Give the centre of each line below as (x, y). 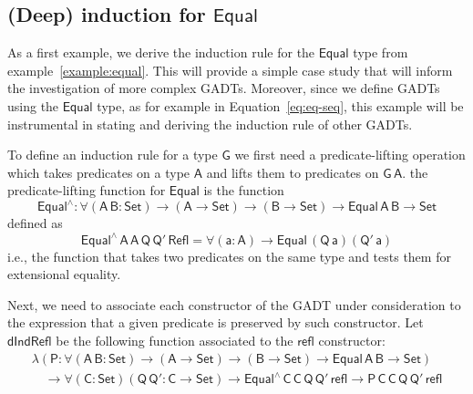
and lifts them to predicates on (293, 172)
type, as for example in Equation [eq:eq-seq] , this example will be (280, 105)
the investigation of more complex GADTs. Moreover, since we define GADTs (224, 88)
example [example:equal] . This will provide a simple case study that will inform (230, 70)
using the (33, 105)
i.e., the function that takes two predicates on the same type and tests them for (229, 256)
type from (380, 52)
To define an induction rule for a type (113, 155)
